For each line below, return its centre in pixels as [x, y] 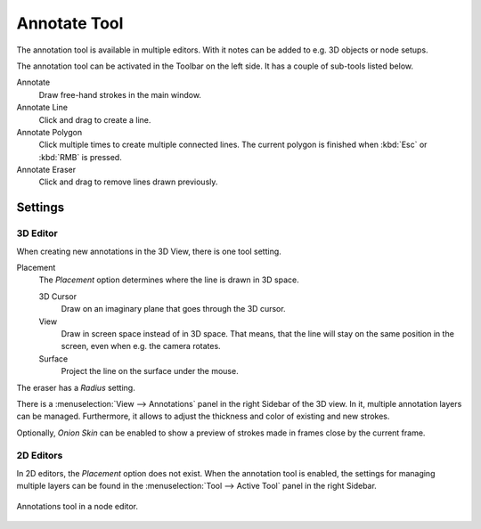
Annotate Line [42, 108]
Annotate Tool [70, 23]
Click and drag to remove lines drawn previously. [128, 182]
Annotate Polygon [49, 132]
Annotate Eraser [46, 170]
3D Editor [37, 233]
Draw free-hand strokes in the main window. [120, 94]
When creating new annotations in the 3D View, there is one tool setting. [149, 251]
